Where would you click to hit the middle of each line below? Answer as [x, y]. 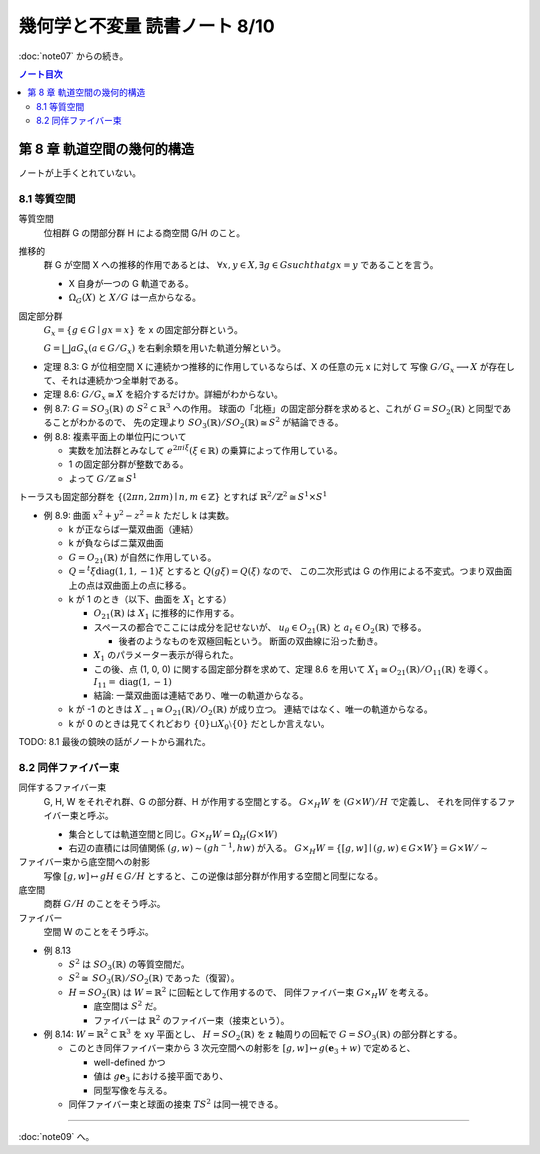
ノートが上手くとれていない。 [80, 173]
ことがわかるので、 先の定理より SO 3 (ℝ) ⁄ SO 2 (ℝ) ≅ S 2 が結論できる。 [197, 423]
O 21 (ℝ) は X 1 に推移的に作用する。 [166, 614]
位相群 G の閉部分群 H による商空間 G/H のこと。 [144, 232]
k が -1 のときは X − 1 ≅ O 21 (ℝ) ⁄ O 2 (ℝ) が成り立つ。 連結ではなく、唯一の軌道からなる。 [251, 710]
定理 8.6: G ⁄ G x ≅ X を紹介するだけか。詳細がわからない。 [163, 395]
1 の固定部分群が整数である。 [128, 464]
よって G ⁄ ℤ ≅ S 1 [103, 477]
